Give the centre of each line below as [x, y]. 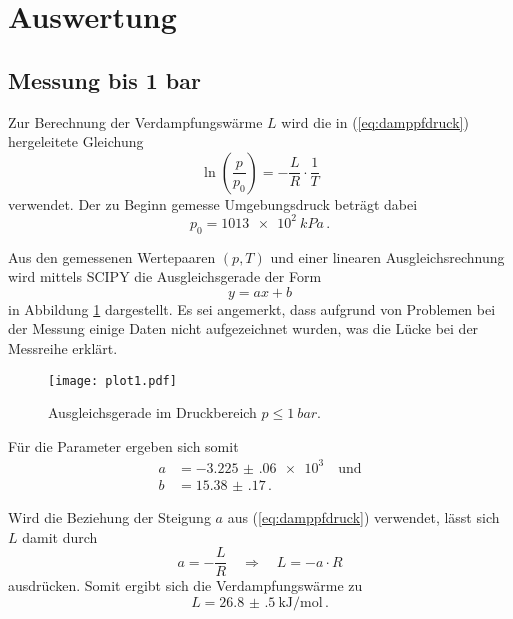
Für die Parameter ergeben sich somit [123, 445]
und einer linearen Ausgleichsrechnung [387, 256]
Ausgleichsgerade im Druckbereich [152, 412]
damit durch [60, 536]
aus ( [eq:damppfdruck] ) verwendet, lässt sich [363, 517]
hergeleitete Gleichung [76, 141]
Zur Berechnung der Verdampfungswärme [135, 121]
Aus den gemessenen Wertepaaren [112, 256]
